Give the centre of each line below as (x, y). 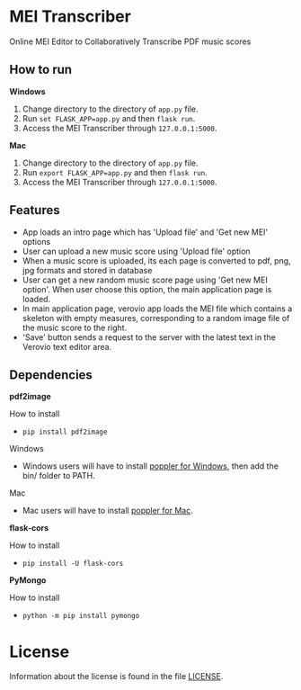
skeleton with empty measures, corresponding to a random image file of (156, 318)
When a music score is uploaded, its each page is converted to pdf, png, (156, 260)
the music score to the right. (75, 327)
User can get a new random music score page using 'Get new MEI (145, 280)
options (36, 241)
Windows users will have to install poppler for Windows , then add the (150, 466)
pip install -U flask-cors (73, 564)
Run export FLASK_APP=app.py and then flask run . (115, 172)
